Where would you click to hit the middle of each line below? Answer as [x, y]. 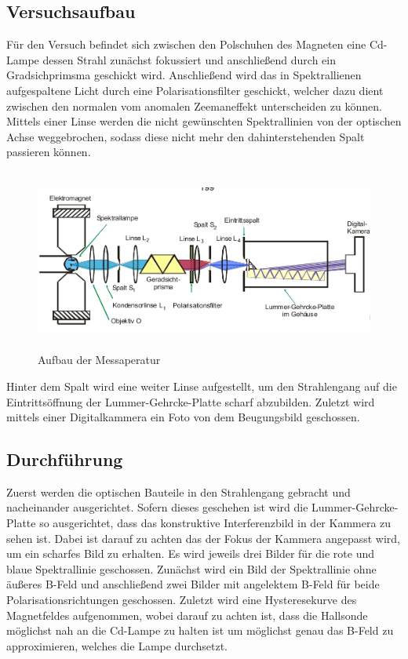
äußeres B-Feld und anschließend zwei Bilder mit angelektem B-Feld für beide [193, 584]
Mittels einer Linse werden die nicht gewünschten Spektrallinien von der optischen [204, 121]
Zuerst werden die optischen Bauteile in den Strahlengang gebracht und [178, 492]
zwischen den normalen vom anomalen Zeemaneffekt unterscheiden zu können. [194, 106]
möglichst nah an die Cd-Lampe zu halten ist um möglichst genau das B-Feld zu [200, 630]
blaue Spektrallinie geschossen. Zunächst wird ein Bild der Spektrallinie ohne [191, 568]
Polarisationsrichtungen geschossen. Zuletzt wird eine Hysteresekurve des [182, 600]
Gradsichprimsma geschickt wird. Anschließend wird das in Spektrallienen [184, 75]
